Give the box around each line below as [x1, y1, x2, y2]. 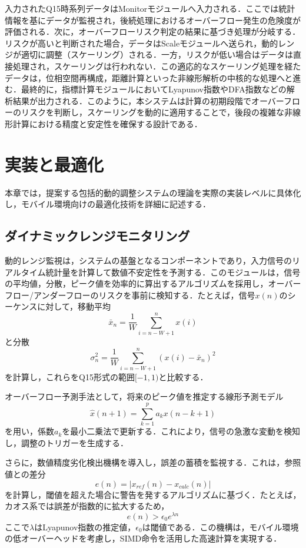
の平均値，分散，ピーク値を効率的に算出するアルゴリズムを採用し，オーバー [5, 277, 301, 290]
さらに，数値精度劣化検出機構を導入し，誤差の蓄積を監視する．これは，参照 [5, 456, 301, 469]
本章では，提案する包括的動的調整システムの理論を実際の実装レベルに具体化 [5, 186, 301, 198]
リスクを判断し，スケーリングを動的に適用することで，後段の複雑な [21, 106, 285, 118]
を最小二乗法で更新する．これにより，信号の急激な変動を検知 [62, 425, 301, 437]
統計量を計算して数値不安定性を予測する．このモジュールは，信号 [45, 265, 301, 278]
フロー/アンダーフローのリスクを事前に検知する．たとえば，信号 [5, 288, 255, 301]
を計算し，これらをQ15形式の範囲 [5, 370, 135, 383]
